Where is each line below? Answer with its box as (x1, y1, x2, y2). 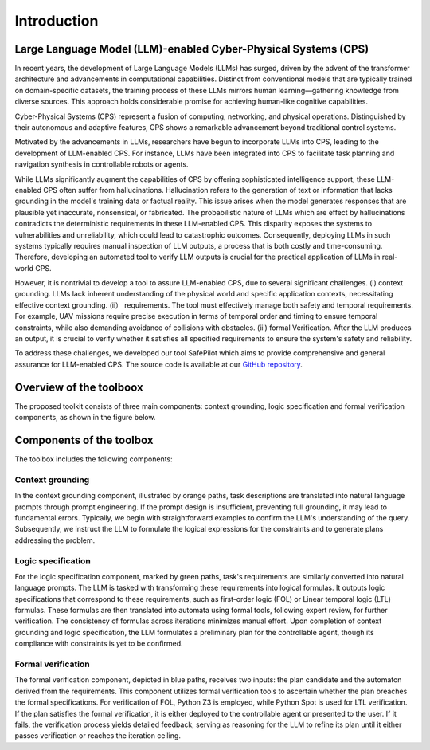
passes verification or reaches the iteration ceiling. (14, 731, 181, 740)
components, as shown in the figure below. (14, 413, 156, 422)
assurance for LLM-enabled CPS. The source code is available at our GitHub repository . (14, 359, 303, 369)
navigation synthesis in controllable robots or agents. (14, 159, 189, 169)
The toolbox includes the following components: (14, 454, 173, 464)
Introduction (14, 12, 99, 29)
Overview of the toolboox (14, 380, 143, 394)
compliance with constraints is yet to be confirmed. (14, 638, 183, 649)
